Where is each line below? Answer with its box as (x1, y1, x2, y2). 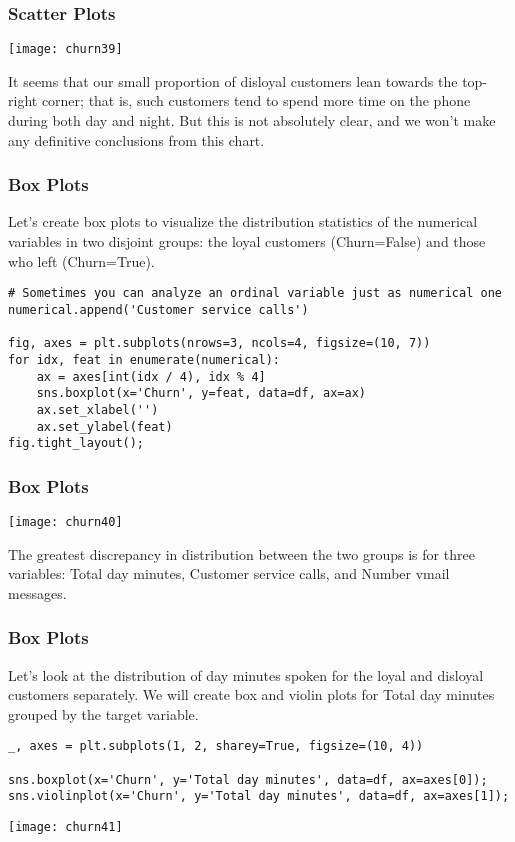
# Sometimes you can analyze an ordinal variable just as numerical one (8, 286, 502, 301)
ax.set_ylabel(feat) (36, 419, 173, 434)
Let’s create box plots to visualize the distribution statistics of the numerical (8, 211, 478, 232)
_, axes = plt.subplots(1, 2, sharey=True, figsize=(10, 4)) (8, 739, 424, 754)
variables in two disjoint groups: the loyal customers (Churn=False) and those (8, 231, 486, 252)
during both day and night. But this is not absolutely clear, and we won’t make (8, 110, 496, 131)
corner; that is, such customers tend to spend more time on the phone (41, 90, 471, 111)
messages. (8, 582, 67, 603)
